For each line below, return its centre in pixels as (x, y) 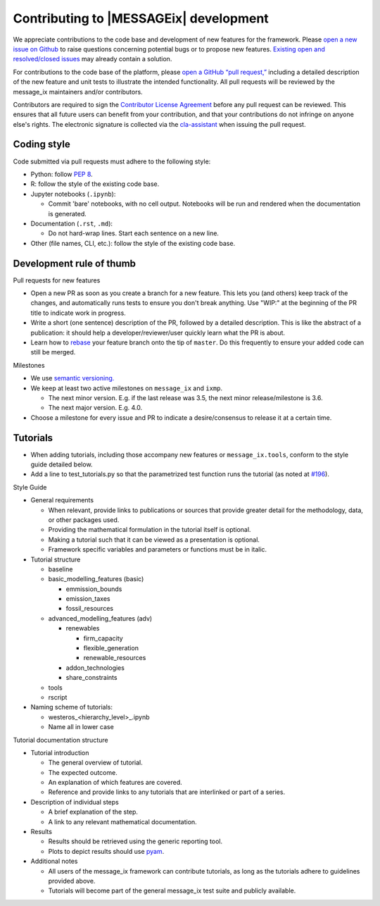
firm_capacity (103, 638)
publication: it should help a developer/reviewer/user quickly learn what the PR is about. (158, 333)
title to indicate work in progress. (78, 313)
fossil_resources (90, 609)
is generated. (68, 213)
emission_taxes (88, 599)
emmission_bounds (94, 589)
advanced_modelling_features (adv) (100, 618)
